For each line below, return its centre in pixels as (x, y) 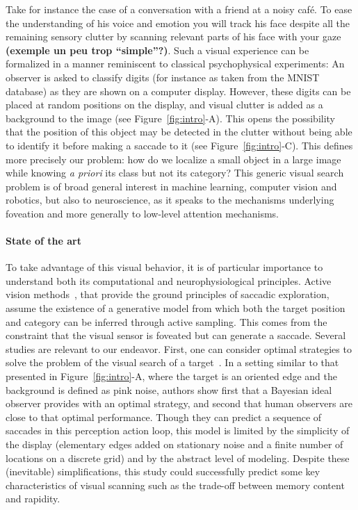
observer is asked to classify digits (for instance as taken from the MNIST (163, 77)
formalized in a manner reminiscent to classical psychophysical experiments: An (175, 64)
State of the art (44, 241)
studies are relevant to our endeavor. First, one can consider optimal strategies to (179, 348)
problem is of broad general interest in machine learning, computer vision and (171, 186)
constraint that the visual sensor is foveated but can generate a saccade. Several (176, 335)
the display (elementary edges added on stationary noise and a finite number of (174, 444)
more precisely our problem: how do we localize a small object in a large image (173, 159)
